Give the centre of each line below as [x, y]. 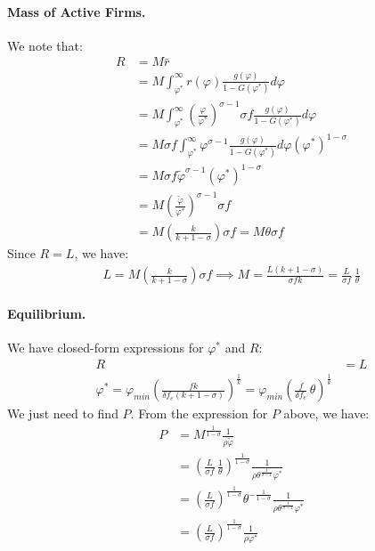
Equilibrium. [47, 313]
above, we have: [326, 413]
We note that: [45, 45]
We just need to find [63, 413]
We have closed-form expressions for [106, 348]
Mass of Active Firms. [77, 11]
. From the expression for [199, 413]
